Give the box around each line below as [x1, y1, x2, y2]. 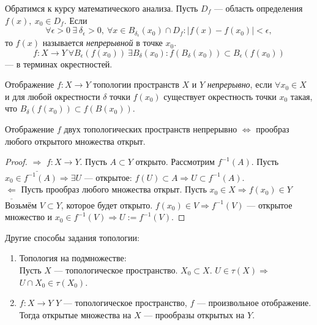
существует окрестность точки [163, 90, 277, 102]
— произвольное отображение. [196, 296, 311, 309]
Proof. [5, 155, 28, 168]
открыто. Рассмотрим [135, 155, 215, 168]
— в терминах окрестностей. [5, 57, 113, 70]
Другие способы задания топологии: [5, 231, 140, 243]
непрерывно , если [207, 78, 272, 91]
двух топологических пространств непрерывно [64, 123, 237, 136]
